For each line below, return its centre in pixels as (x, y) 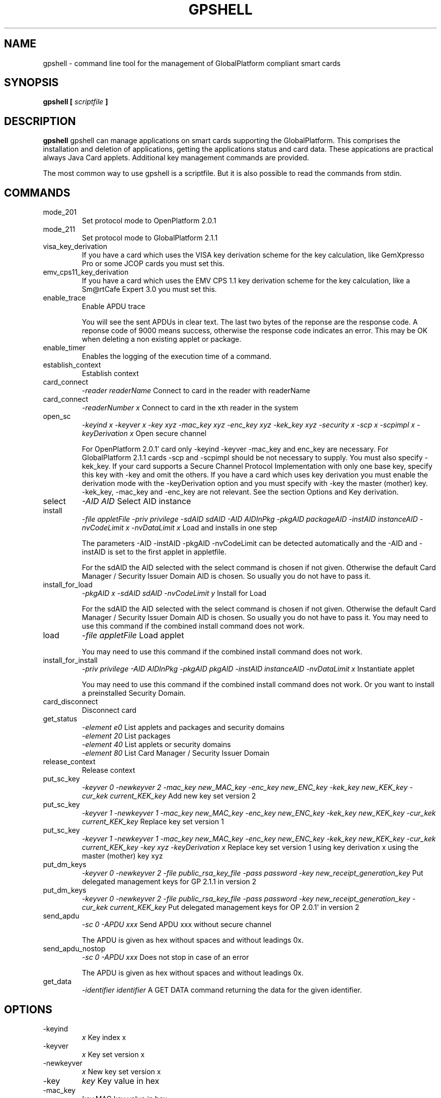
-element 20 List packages (126, 736)
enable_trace (64, 298)
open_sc (57, 416)
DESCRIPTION (40, 121)
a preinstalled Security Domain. (134, 693)
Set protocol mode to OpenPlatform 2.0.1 (149, 221)
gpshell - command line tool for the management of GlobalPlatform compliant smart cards (192, 63)
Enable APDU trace (114, 307)
